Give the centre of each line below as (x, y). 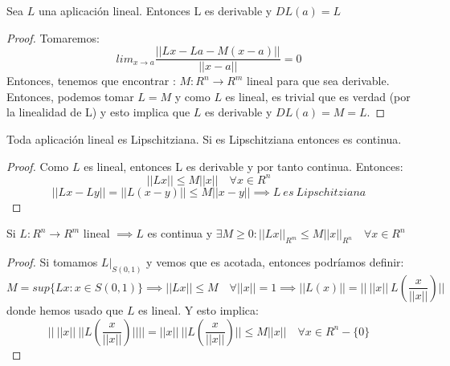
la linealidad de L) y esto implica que (98, 112)
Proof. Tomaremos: (53, 37)
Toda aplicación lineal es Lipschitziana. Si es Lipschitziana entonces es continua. (204, 139)
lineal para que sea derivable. (318, 81)
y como (192, 96)
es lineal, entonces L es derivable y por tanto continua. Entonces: (243, 166)
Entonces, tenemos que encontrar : (91, 81)
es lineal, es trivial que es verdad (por (318, 96)
